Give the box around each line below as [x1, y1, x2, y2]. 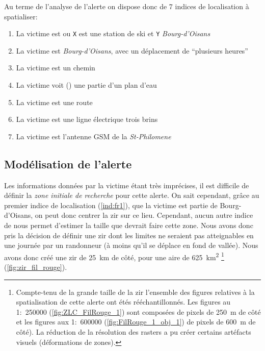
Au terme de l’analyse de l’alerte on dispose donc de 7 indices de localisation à [4, 1, 249, 11]
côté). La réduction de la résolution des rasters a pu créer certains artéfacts [16, 326, 251, 337]
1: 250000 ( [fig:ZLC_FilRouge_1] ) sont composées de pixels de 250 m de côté [16, 306, 261, 317]
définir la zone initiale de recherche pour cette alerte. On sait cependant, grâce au [4, 190, 259, 200]
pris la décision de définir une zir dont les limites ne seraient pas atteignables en [4, 230, 254, 240]
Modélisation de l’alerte [4, 156, 132, 171]
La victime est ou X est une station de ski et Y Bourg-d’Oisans [16, 28, 210, 39]
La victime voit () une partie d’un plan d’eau [16, 80, 157, 90]
